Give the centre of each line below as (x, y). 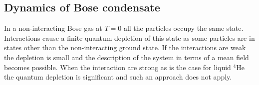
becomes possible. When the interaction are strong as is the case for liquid (118, 67)
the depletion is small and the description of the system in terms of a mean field (127, 57)
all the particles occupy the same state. (183, 28)
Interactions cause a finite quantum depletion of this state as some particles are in (129, 38)
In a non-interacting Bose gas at (53, 28)
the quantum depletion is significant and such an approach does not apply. (118, 77)
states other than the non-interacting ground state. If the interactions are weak (125, 47)
